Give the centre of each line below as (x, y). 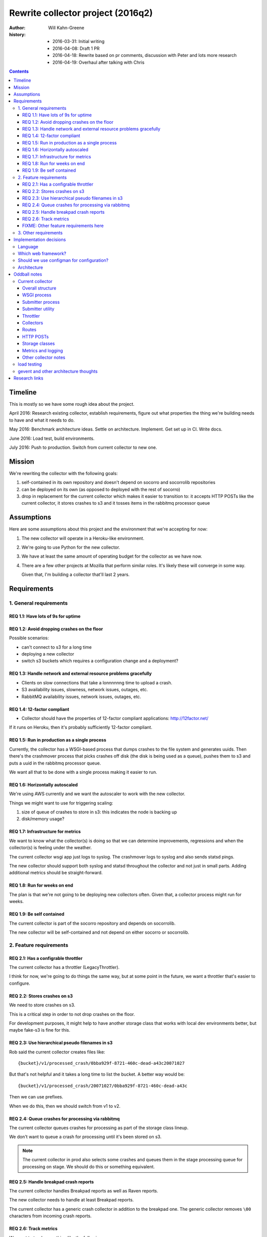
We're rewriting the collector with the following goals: (64, 473)
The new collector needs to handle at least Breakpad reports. (71, 1200)
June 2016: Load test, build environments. (52, 438)
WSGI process (37, 295)
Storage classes (39, 343)
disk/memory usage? (43, 819)
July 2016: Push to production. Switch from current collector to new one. (83, 447)
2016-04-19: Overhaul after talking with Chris (99, 62)
